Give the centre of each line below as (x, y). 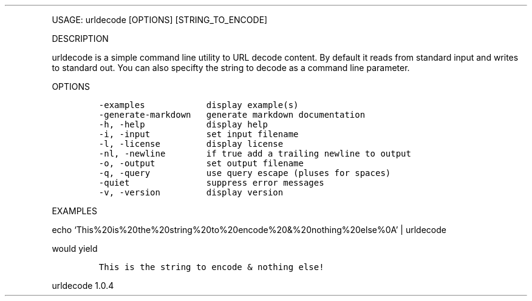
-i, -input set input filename (199, 134)
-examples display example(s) (199, 105)
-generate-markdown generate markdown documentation (232, 115)
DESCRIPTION (80, 39)
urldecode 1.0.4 (83, 286)
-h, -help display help (183, 124)
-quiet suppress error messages (211, 183)
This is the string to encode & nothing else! (211, 267)
